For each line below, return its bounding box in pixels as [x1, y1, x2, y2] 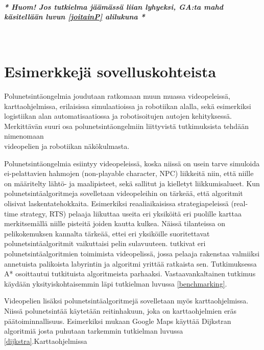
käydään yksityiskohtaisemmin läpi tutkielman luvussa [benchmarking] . [4, 278, 227, 289]
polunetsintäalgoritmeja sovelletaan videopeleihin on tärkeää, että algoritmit [4, 188, 243, 199]
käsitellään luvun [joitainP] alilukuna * [4, 11, 145, 22]
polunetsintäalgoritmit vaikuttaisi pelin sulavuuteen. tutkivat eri [4, 238, 206, 249]
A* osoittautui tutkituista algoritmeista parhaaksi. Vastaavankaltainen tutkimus [4, 268, 256, 279]
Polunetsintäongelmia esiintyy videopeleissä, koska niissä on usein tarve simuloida [4, 158, 260, 168]
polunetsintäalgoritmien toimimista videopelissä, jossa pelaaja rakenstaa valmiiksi [4, 248, 260, 259]
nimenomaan [4, 130, 44, 141]
